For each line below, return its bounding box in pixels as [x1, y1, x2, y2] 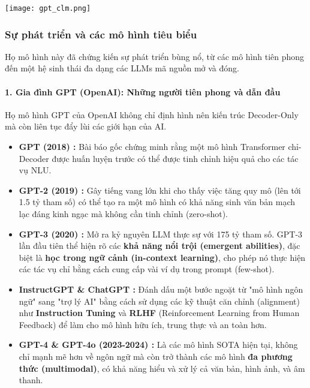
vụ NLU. [19, 164, 52, 176]
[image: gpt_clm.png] [5, 4, 91, 13]
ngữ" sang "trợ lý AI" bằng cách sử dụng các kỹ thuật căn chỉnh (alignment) [19, 294, 300, 307]
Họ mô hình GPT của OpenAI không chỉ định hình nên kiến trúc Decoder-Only [5, 108, 299, 121]
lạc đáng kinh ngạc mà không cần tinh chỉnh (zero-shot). [19, 207, 228, 220]
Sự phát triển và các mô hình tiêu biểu [5, 26, 197, 41]
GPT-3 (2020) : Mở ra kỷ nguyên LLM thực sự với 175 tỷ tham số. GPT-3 [19, 227, 303, 240]
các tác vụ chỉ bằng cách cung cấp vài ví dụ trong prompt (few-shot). [19, 263, 275, 275]
